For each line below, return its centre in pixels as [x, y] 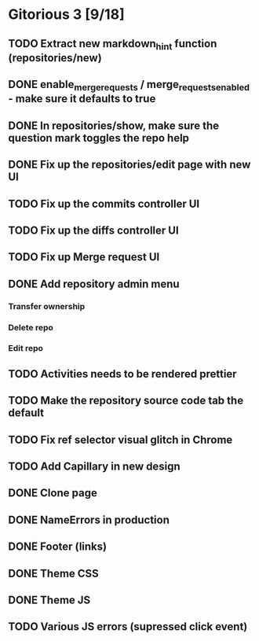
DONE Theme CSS [54, 573]
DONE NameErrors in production [89, 519]
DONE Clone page [53, 493]
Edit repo [26, 348]
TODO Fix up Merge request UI [84, 257]
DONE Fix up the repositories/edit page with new [129, 165]
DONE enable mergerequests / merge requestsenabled [129, 86]
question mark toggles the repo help [99, 138]
